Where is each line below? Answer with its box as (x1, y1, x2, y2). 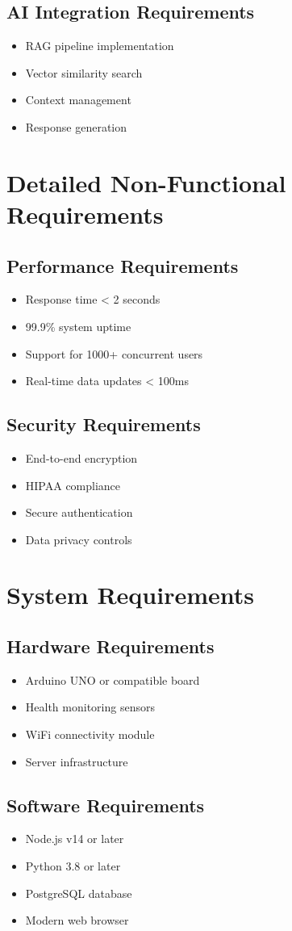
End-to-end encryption (25, 449, 138, 466)
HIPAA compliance (25, 476, 121, 493)
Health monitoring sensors (25, 698, 155, 715)
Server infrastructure (25, 753, 128, 770)
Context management (25, 91, 131, 108)
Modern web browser (25, 912, 129, 929)
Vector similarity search (25, 64, 143, 81)
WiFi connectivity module (25, 726, 155, 743)
